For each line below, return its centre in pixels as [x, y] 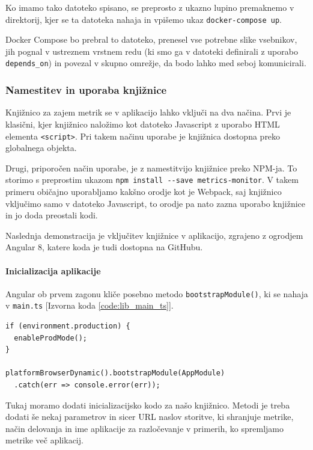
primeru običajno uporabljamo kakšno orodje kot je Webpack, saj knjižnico [144, 191]
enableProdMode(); [51, 338]
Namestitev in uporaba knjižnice [86, 90]
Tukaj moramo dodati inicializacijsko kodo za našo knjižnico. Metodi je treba [148, 405]
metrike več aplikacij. [44, 440]
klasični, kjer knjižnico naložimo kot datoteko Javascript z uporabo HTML [143, 124]
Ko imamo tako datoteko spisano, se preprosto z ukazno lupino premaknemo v [150, 7]
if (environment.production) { [68, 326]
